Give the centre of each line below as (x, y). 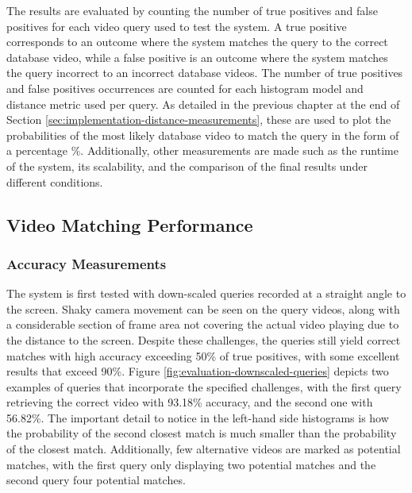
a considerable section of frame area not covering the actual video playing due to (203, 324)
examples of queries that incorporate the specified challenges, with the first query (204, 386)
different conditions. (55, 181)
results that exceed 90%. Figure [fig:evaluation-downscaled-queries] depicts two (198, 371)
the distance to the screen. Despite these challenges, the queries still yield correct (204, 339)
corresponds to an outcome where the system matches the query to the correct (197, 42)
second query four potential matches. (96, 480)
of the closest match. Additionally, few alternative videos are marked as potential (204, 449)
